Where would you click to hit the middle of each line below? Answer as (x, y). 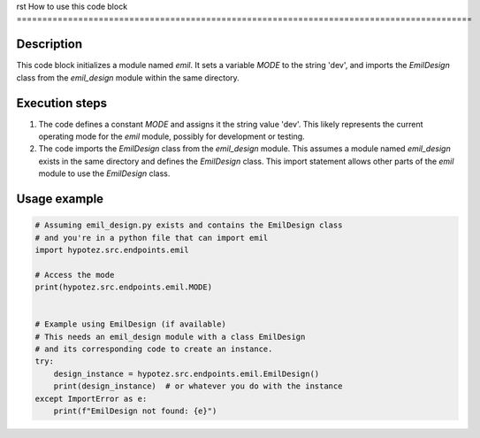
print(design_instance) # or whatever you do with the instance (198, 386)
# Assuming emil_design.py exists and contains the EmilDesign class (189, 225)
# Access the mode (75, 275)
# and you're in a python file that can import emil (152, 238)
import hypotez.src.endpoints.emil (112, 250)
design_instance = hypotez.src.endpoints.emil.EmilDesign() (187, 373)
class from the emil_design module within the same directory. (128, 77)
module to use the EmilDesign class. (104, 173)
